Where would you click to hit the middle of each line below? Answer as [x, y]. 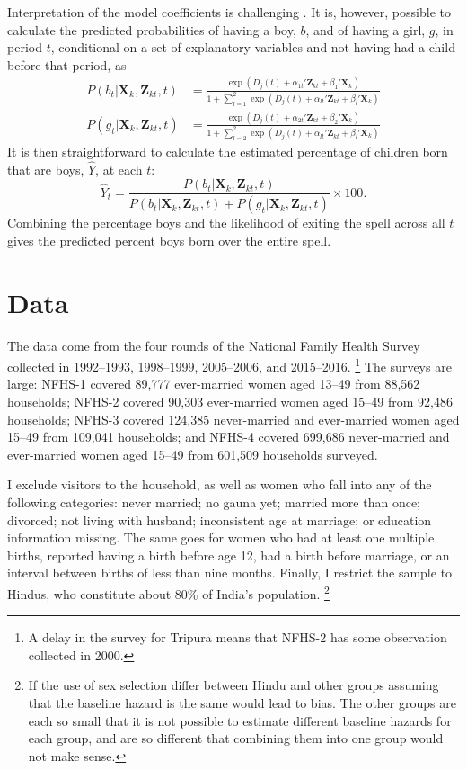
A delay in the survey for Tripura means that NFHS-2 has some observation [238, 637]
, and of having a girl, [366, 29]
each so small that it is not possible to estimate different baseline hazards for [240, 720]
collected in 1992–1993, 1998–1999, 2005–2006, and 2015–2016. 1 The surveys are [229, 365]
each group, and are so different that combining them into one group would [236, 738]
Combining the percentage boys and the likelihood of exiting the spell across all [226, 223]
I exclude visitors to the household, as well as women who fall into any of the [220, 484]
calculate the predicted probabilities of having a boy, [152, 29]
